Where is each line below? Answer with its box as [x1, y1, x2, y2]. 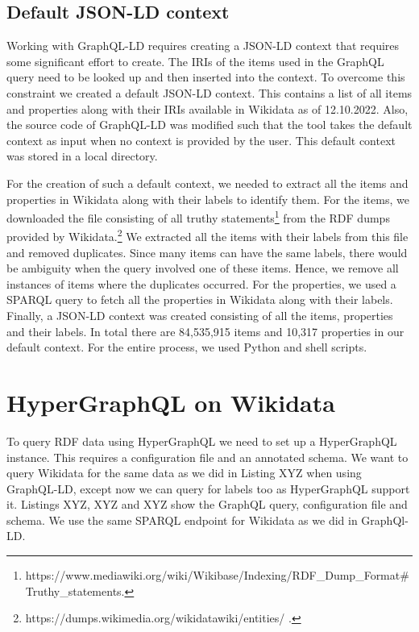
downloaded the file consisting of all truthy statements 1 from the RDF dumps [6, 207, 390, 226]
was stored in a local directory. [6, 148, 158, 164]
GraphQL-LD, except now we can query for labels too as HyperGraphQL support [6, 480, 410, 497]
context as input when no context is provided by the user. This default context [6, 131, 396, 148]
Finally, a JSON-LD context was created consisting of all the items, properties [6, 307, 393, 324]
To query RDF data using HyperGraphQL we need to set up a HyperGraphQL [6, 432, 397, 449]
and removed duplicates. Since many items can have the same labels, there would [6, 243, 408, 260]
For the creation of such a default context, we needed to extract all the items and [6, 174, 409, 191]
